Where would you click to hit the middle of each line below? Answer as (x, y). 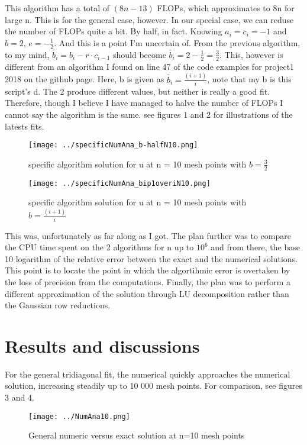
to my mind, (27, 54)
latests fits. (25, 126)
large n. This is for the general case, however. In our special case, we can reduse (149, 19)
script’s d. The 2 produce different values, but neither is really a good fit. (138, 91)
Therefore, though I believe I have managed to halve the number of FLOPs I (144, 103)
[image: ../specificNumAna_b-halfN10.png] (113, 145)
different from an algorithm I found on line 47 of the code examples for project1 (150, 66)
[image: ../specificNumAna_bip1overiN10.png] (119, 183)
